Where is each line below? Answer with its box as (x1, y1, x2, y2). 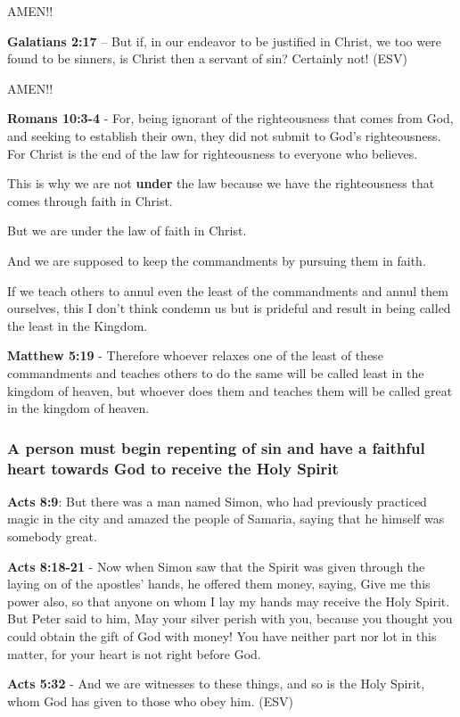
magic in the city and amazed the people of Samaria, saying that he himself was (7, 509, 445, 528)
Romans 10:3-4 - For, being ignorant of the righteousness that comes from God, (7, 109, 454, 128)
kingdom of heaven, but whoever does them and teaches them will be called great (7, 381, 453, 400)
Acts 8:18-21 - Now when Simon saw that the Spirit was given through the (7, 556, 425, 575)
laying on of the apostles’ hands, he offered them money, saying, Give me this (7, 574, 431, 593)
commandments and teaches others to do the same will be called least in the (7, 363, 424, 382)
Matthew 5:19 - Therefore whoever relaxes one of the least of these (7, 346, 383, 365)
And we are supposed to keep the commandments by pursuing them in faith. (7, 251, 426, 269)
